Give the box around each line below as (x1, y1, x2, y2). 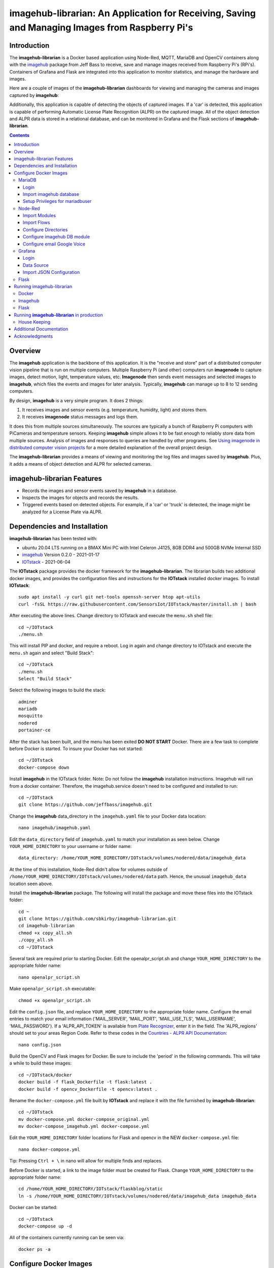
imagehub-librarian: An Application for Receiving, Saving (9, 8, 256, 19)
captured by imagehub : (9, 92, 59, 98)
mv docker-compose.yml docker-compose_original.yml (18, 1116, 150, 1122)
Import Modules (23, 213, 56, 219)
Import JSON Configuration (23, 269, 80, 275)
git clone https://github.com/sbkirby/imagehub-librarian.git (18, 916, 177, 922)
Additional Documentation (14, 326, 68, 332)
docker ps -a (18, 1246, 51, 1252)
